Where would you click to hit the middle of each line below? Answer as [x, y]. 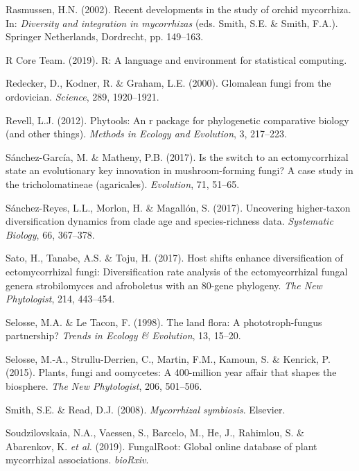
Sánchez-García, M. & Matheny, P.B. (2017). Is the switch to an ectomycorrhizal [177, 156]
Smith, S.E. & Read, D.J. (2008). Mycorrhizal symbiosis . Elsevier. [146, 409]
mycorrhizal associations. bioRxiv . [77, 460]
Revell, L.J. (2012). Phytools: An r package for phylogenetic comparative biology [177, 120]
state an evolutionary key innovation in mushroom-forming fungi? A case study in [179, 170]
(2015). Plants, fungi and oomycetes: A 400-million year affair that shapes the [171, 372]
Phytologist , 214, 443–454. [60, 299]
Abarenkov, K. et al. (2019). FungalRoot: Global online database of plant [161, 446]
